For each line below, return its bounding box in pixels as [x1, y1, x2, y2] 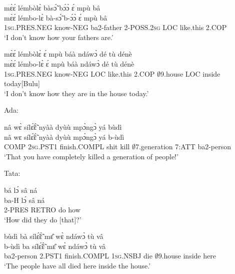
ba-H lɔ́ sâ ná [4, 194, 45, 205]
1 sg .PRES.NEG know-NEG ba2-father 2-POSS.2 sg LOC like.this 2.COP [4, 22, 227, 33]
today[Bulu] [4, 78, 40, 89]
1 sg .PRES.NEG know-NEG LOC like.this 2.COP [4, 68, 155, 79]
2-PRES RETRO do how [4, 204, 80, 215]
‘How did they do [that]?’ [4, 214, 81, 224]
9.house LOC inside [160, 68, 220, 79]
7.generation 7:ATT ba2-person [135, 141, 231, 152]
